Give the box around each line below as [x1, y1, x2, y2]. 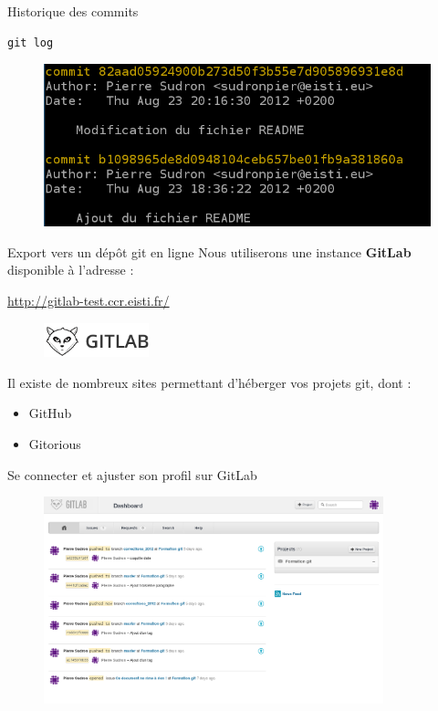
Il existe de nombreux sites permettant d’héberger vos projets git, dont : [7, 372, 412, 392]
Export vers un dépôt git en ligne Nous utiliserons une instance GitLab [7, 242, 412, 261]
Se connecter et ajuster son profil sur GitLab [7, 465, 257, 484]
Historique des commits [7, 2, 139, 20]
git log [7, 36, 54, 49]
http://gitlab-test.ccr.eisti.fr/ [7, 290, 170, 309]
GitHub [28, 403, 72, 423]
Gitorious [28, 434, 81, 454]
